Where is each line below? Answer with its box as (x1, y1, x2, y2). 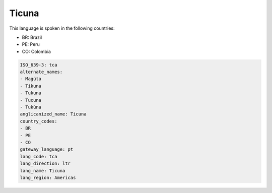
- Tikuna (20, 83, 42, 89)
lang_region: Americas (20, 174, 76, 180)
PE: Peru (22, 41, 40, 47)
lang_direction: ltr (20, 161, 71, 166)
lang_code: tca (20, 154, 57, 159)
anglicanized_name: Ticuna (20, 111, 87, 117)
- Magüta (20, 76, 42, 82)
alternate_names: (20, 69, 63, 75)
